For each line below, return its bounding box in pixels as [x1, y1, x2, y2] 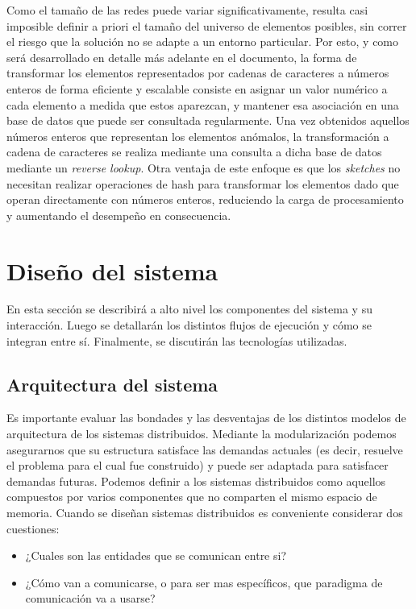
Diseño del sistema [6, 254, 218, 287]
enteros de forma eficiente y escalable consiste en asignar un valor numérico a [6, 80, 388, 97]
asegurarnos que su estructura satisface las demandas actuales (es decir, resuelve [6, 441, 403, 458]
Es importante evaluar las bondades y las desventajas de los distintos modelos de [6, 409, 406, 426]
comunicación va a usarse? [25, 590, 156, 607]
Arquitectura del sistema [6, 371, 218, 396]
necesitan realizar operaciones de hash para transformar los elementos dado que [6, 175, 399, 192]
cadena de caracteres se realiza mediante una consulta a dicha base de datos [6, 143, 382, 160]
